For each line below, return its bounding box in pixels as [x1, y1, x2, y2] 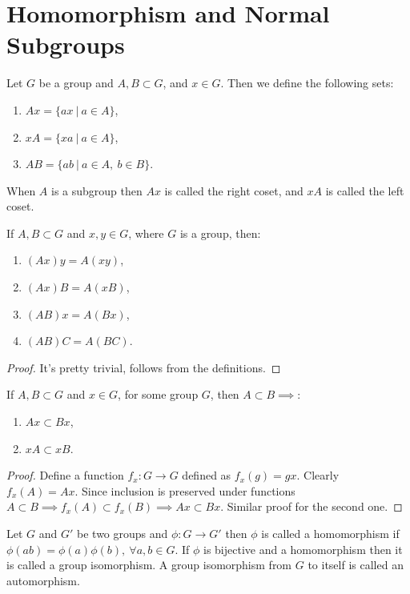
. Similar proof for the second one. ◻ [220, 498, 403, 515]
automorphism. [6, 572, 80, 588]
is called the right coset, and [164, 182, 303, 199]
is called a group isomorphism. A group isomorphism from [6, 556, 292, 573]
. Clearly [296, 467, 340, 484]
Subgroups [6, 28, 125, 61]
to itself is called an [307, 556, 404, 573]
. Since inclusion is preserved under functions [74, 482, 295, 499]
